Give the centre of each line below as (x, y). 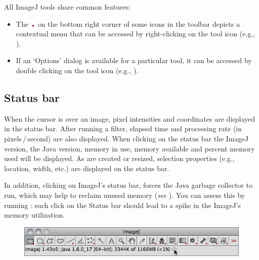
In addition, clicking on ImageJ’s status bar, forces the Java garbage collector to (128, 185)
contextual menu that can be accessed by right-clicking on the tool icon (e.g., (136, 34)
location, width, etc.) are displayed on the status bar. (87, 168)
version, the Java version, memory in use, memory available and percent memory (129, 148)
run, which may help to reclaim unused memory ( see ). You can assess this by (125, 195)
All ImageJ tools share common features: (68, 7)
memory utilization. (35, 215)
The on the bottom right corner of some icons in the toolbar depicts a (128, 23)
